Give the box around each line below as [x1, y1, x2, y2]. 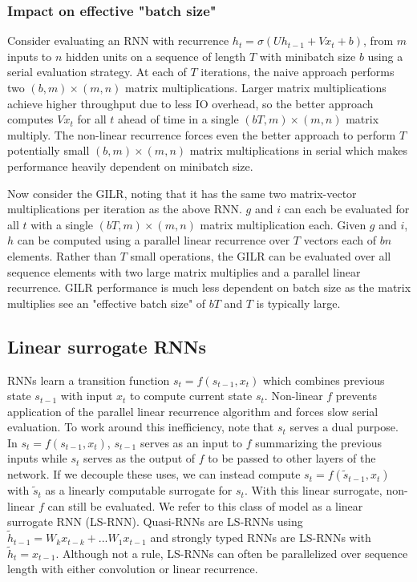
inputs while [7, 450, 67, 467]
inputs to [7, 47, 52, 64]
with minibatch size [259, 47, 356, 64]
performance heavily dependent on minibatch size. [7, 157, 253, 174]
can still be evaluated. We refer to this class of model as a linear [47, 497, 363, 514]
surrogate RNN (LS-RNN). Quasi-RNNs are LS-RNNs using [7, 513, 303, 530]
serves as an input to [140, 434, 242, 451]
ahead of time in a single [118, 111, 239, 127]
